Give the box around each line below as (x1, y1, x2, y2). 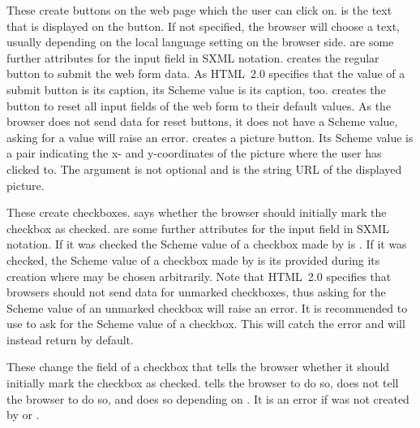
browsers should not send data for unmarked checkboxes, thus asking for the (6, 283, 386, 300)
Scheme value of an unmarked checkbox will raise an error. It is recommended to (6, 299, 408, 316)
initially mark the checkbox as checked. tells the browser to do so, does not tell (6, 374, 399, 391)
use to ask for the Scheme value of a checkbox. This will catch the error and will (6, 315, 405, 332)
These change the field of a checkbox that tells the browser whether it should (6, 358, 390, 375)
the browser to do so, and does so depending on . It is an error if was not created (6, 390, 409, 407)
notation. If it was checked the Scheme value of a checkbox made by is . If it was (6, 236, 407, 253)
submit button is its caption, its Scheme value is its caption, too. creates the (6, 80, 386, 97)
